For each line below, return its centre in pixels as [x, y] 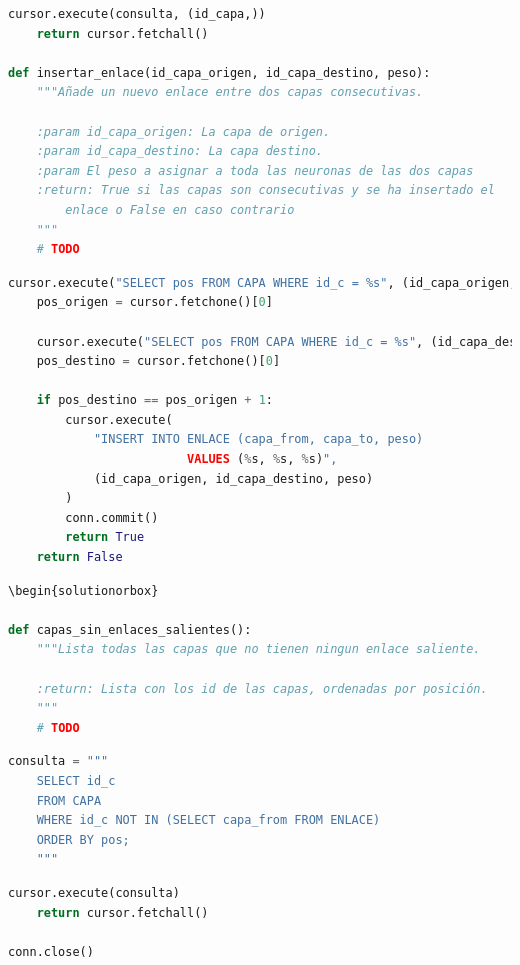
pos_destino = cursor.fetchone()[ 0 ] [158, 361]
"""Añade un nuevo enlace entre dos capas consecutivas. [230, 92]
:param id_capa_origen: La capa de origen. [183, 131]
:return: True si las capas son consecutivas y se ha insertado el [265, 190]
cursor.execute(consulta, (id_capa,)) [137, 14]
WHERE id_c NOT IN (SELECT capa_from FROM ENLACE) [208, 820]
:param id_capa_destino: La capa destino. [179, 151]
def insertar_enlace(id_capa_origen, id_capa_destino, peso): [219, 72]
